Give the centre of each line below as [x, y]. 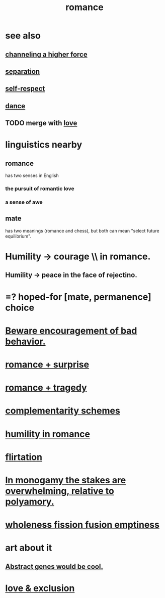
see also [23, 36]
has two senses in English [32, 175]
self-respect [25, 89]
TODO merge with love [41, 123]
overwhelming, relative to [60, 491]
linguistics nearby [44, 145]
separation [23, 72]
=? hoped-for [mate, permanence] [78, 297]
